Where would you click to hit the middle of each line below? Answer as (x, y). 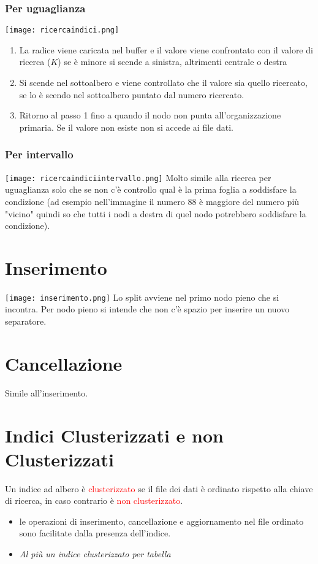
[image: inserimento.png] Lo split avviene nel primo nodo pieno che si (142, 297)
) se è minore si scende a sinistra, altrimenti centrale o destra (172, 62)
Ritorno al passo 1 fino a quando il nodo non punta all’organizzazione (150, 115)
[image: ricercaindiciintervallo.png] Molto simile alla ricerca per (138, 177)
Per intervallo (39, 154)
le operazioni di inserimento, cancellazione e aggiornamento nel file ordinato (161, 521)
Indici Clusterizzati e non (114, 435)
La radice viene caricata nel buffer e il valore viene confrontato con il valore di (166, 49)
